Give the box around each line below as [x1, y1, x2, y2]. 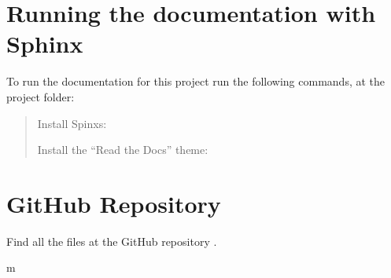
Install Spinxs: [37, 115, 107, 131]
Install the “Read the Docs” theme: [37, 141, 208, 158]
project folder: [6, 88, 75, 104]
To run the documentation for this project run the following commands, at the [6, 73, 385, 90]
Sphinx [6, 27, 83, 60]
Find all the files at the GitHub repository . [6, 232, 217, 249]
